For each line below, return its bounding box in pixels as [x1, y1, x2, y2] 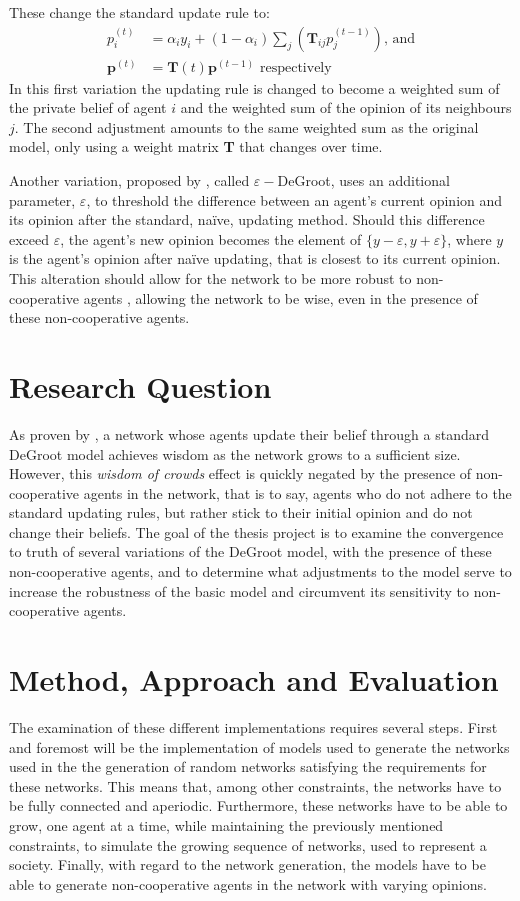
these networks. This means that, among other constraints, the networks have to [9, 775, 502, 796]
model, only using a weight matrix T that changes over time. [9, 136, 383, 157]
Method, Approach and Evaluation [9, 659, 499, 700]
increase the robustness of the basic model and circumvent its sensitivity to [9, 580, 469, 601]
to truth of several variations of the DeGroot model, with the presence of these [9, 541, 492, 562]
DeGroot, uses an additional [277, 170, 450, 191]
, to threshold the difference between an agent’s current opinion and [86, 189, 503, 210]
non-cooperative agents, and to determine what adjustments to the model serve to [9, 561, 512, 582]
